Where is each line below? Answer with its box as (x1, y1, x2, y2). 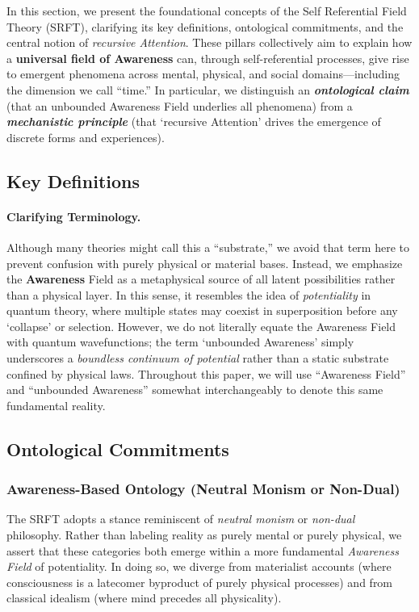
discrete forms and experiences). (6, 128, 165, 145)
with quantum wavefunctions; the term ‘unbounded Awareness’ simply (6, 333, 354, 350)
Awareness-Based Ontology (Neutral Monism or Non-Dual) (6, 479, 400, 499)
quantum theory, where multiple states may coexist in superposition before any (6, 302, 398, 319)
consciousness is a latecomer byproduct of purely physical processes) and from (6, 573, 393, 590)
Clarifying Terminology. (6, 207, 141, 224)
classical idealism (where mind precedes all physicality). (6, 589, 282, 606)
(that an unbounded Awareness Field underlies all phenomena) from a (6, 97, 353, 114)
